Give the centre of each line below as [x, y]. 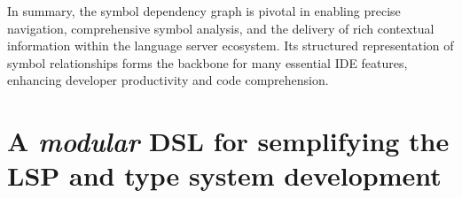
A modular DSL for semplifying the [228, 141]
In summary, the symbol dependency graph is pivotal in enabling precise [204, 11]
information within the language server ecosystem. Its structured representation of [231, 46]
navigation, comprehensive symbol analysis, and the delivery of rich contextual [221, 28]
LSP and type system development [224, 175]
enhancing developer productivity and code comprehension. [168, 80]
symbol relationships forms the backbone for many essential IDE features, [208, 62]
